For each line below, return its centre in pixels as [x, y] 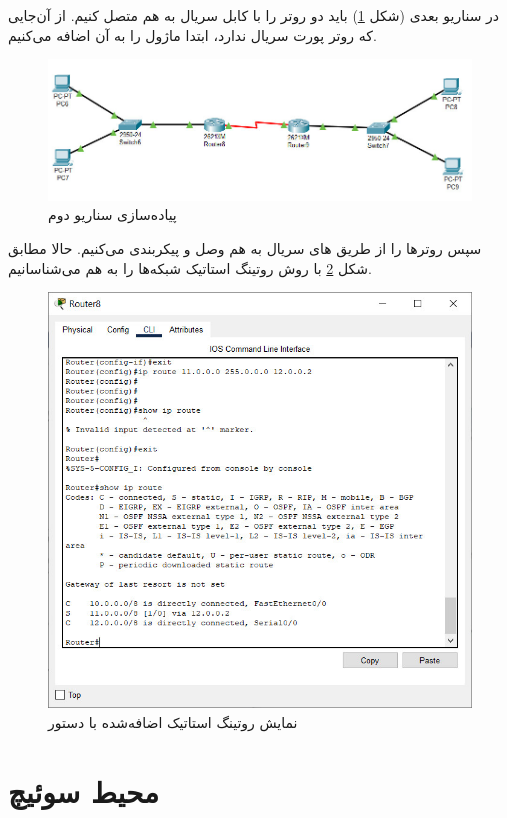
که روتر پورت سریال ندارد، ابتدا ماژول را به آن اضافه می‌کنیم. [192, 34]
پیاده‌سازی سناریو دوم [112, 214]
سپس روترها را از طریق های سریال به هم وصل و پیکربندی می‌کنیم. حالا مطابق [245, 248]
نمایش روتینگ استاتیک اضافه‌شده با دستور [173, 721]
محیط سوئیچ [84, 790]
